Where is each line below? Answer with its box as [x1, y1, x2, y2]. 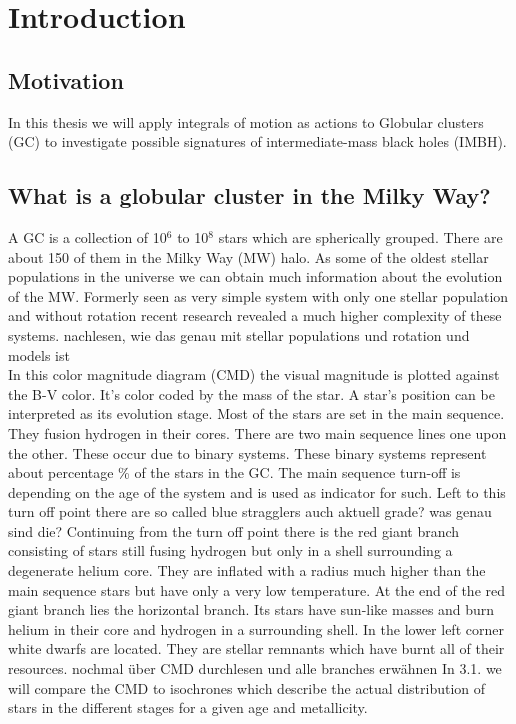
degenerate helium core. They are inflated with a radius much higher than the [8, 560, 486, 581]
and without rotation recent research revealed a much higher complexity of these [8, 305, 502, 326]
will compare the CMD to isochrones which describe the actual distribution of [8, 677, 486, 698]
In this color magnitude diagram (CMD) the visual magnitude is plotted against [8, 364, 500, 385]
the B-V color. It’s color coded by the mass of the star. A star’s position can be [8, 383, 495, 404]
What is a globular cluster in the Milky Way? [8, 180, 491, 211]
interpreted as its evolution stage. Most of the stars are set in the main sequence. [8, 403, 505, 424]
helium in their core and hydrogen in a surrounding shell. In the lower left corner [8, 618, 504, 639]
